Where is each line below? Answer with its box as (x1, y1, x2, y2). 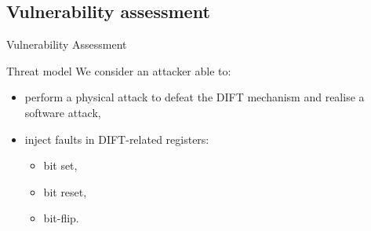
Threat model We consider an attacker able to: (6, 62, 231, 79)
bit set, (43, 157, 78, 174)
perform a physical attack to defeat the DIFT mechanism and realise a (24, 89, 365, 105)
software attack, (24, 104, 101, 120)
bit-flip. (43, 210, 79, 226)
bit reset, (43, 183, 87, 200)
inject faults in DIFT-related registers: (24, 130, 209, 147)
